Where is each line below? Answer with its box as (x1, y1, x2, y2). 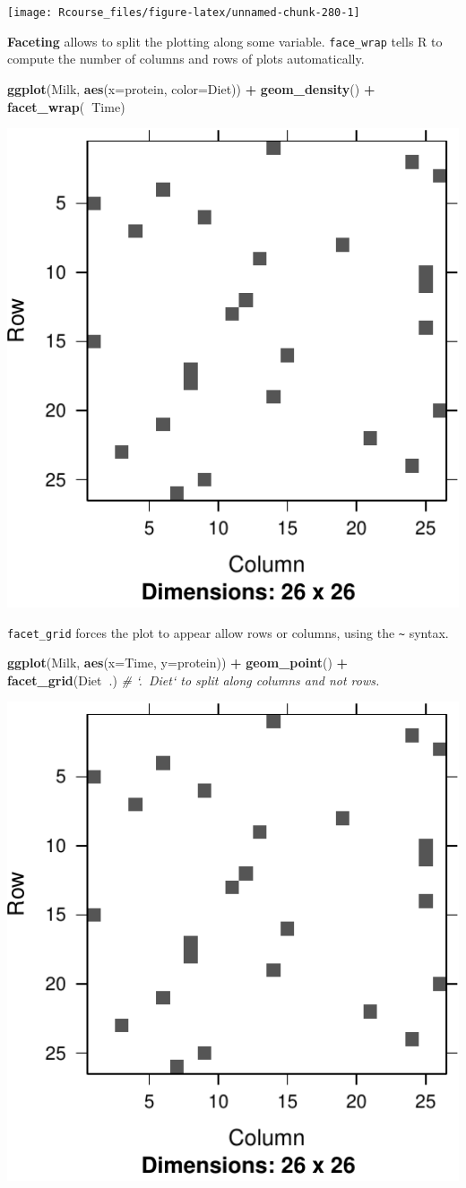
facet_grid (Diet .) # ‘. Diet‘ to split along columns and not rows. (7, 670, 380, 689)
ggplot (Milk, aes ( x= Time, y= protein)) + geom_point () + (7, 653, 349, 672)
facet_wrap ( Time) (7, 97, 125, 116)
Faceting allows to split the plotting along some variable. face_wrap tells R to (7, 31, 443, 50)
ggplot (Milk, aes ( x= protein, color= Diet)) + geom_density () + (7, 79, 375, 98)
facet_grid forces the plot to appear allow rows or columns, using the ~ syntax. (7, 623, 449, 641)
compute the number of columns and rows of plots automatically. (7, 49, 365, 68)
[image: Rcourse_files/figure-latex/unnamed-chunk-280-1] (7, 6, 360, 19)
